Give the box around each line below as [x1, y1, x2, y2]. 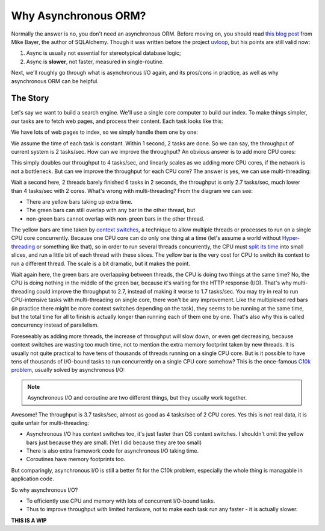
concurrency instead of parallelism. [11, 321, 99, 328]
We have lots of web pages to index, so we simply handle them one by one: [11, 128, 199, 136]
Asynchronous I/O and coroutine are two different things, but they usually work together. [27, 394, 247, 401]
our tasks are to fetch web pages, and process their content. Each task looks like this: [11, 118, 224, 125]
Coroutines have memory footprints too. [26, 456, 126, 463]
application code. [11, 475, 54, 482]
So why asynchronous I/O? [11, 486, 78, 494]
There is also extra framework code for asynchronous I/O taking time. [26, 447, 199, 454]
